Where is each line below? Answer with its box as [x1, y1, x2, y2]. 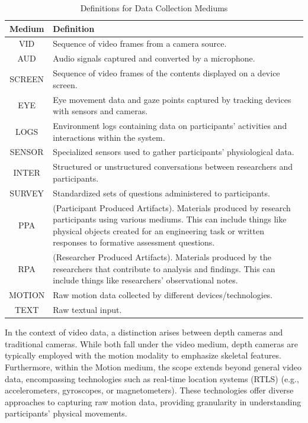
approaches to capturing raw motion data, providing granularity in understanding [5, 395, 301, 408]
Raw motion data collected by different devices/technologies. [53, 289, 273, 301]
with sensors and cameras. [53, 105, 148, 117]
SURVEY [9, 186, 44, 199]
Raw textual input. [53, 303, 122, 316]
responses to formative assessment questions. [53, 236, 215, 248]
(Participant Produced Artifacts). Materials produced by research [53, 201, 291, 214]
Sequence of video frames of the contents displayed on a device [53, 67, 280, 79]
